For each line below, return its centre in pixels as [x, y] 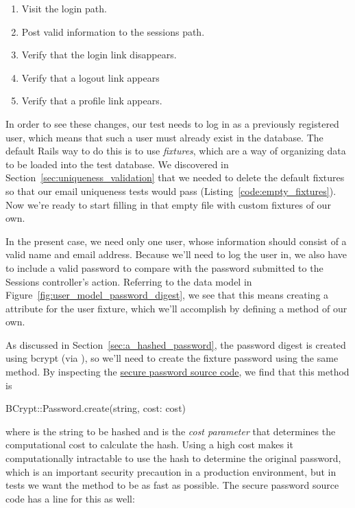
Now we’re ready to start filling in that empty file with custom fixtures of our [168, 204]
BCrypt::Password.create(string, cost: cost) [96, 408]
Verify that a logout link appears [90, 77]
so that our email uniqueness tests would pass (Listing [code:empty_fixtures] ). [171, 190]
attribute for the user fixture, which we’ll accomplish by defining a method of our [176, 308]
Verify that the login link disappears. [99, 55]
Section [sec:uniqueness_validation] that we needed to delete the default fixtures [175, 177]
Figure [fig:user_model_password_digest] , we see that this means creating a [167, 295]
